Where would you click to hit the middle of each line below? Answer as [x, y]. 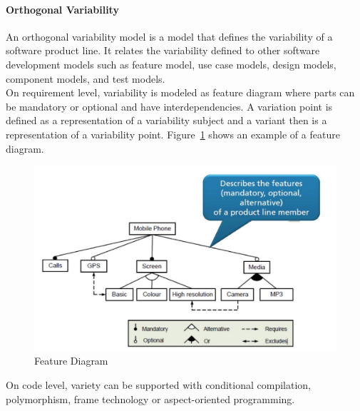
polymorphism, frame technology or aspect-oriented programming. [150, 399]
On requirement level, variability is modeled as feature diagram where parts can [180, 92]
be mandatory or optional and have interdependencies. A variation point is [169, 106]
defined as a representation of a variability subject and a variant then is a [166, 120]
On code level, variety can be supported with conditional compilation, [158, 384]
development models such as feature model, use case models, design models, [171, 64]
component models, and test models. [86, 78]
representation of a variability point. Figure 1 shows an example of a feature [173, 134]
